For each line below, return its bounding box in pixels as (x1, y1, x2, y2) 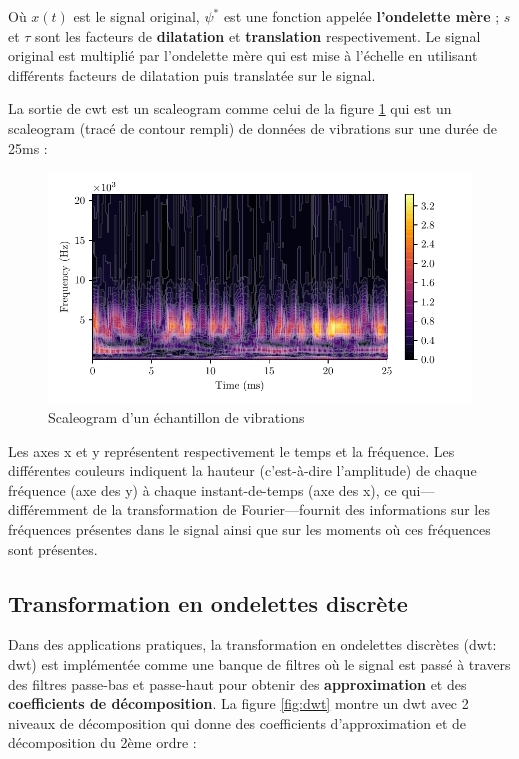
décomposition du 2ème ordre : (8, 732, 197, 753)
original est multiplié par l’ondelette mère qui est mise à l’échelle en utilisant (8, 45, 478, 66)
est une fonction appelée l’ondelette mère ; (223, 6, 500, 26)
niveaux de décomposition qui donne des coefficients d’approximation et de (8, 712, 466, 733)
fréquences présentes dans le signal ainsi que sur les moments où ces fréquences (8, 518, 491, 539)
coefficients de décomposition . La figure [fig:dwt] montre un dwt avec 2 (8, 693, 469, 714)
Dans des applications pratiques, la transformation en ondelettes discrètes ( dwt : (8, 634, 497, 655)
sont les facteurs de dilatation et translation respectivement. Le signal (35, 25, 481, 46)
